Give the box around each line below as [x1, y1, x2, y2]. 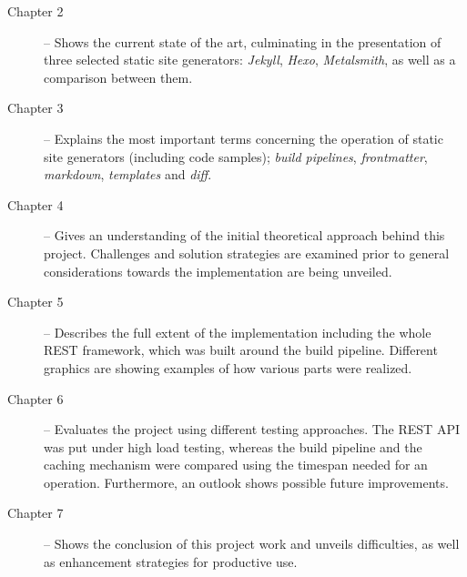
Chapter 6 [7, 389, 64, 408]
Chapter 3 [7, 98, 64, 117]
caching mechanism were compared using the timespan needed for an [44, 455, 428, 474]
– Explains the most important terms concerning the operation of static [44, 128, 443, 147]
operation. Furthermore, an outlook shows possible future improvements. [44, 472, 449, 491]
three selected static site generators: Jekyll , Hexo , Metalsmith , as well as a [44, 50, 456, 69]
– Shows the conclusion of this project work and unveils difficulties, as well [44, 534, 460, 553]
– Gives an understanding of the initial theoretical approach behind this [44, 226, 445, 245]
